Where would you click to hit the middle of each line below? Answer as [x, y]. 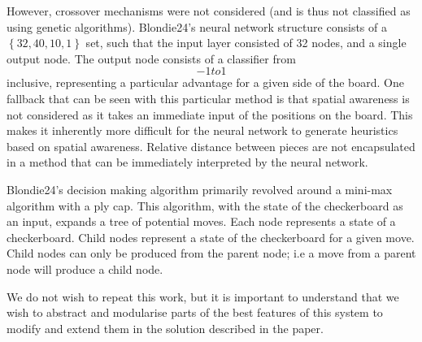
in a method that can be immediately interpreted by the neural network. [187, 162]
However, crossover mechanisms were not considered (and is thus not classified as [209, 11]
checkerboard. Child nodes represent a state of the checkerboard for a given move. [211, 237]
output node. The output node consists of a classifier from [151, 58]
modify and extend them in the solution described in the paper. [165, 328]
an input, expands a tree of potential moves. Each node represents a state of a [201, 221]
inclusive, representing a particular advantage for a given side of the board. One [205, 82]
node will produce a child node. [85, 268]
